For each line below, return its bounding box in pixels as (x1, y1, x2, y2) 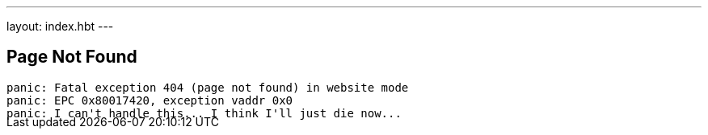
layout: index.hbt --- (6, 19, 114, 33)
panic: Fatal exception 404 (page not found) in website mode (6, 80, 409, 94)
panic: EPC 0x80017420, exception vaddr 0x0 (6, 93, 293, 107)
